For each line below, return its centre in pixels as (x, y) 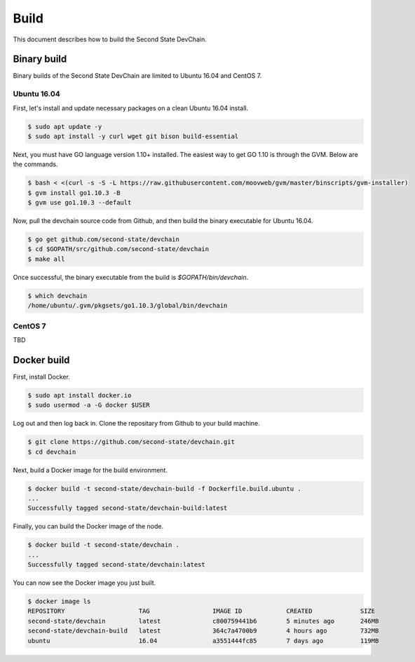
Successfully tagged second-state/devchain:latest (117, 565)
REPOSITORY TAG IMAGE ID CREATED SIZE (201, 611)
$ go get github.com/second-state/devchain (104, 239)
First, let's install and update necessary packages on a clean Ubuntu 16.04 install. (131, 108)
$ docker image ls (59, 602)
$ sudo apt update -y (65, 127)
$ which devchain (57, 296)
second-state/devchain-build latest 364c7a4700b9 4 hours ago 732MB (203, 631)
